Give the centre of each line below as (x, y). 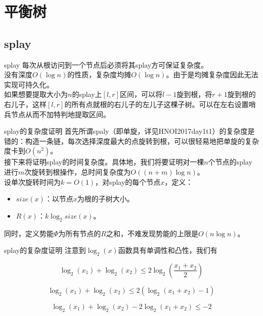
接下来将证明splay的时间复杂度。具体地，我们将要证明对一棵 (104, 162)
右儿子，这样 (25, 104)
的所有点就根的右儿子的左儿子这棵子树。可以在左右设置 (157, 104)
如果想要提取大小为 (36, 94)
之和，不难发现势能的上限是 (152, 233)
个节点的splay (230, 162)
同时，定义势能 (29, 233)
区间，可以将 (141, 94)
